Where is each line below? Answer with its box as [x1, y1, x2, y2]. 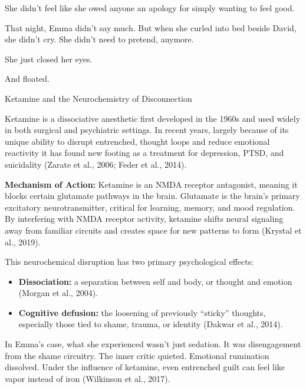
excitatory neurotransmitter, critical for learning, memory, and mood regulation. [5, 201, 295, 213]
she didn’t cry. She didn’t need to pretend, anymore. [5, 33, 194, 45]
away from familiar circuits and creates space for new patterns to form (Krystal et [5, 224, 302, 236]
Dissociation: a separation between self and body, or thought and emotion [18, 275, 292, 287]
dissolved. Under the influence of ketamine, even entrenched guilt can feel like [5, 361, 285, 373]
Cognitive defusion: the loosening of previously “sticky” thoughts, [18, 306, 266, 318]
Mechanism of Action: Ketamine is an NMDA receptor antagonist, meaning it [5, 178, 298, 190]
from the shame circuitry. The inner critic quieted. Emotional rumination [5, 349, 269, 361]
